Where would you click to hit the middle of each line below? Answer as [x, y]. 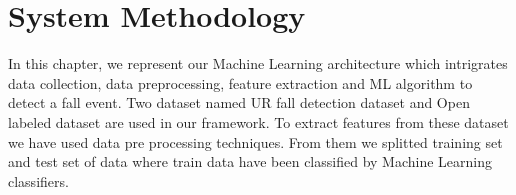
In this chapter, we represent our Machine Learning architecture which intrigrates [258, 63]
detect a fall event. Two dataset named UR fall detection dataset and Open [239, 102]
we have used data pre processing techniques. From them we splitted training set [255, 141]
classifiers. [38, 180]
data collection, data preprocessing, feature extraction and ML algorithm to [240, 82]
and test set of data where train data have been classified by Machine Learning [250, 161]
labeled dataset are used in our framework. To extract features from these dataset [258, 121]
